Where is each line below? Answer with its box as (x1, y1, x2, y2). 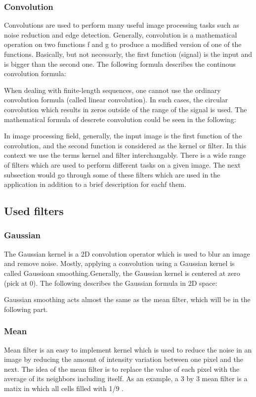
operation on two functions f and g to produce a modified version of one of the (4, 39, 242, 49)
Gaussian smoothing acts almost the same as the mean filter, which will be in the (4, 294, 251, 305)
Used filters (4, 203, 64, 219)
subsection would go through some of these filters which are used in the (4, 169, 220, 179)
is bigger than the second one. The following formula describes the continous (4, 58, 236, 69)
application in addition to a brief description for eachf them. (4, 179, 186, 189)
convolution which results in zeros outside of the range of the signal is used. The (4, 104, 247, 114)
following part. (4, 304, 48, 314)
